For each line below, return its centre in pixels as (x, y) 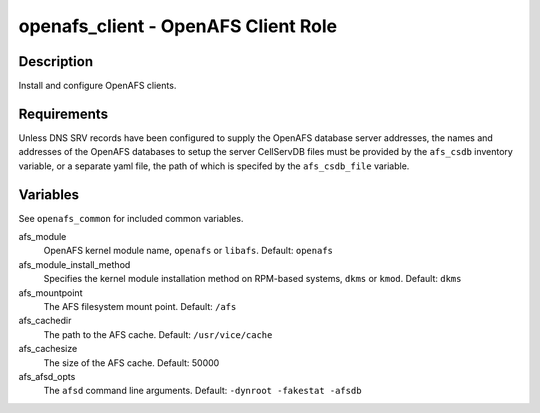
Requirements (63, 113)
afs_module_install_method (74, 264)
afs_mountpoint (50, 292)
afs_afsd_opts (47, 376)
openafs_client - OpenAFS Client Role (178, 26)
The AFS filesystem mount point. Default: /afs (140, 306)
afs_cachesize (48, 349)
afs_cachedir (45, 321)
